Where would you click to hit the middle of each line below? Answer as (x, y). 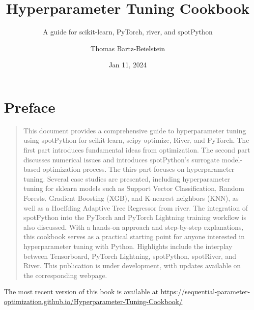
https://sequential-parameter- (205, 292)
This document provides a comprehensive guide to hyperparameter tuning (135, 130)
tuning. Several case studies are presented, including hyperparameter (127, 178)
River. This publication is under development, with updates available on (132, 265)
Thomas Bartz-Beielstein (128, 48)
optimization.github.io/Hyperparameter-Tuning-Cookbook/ (93, 301)
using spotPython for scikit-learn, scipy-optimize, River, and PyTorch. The (136, 140)
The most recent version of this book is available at (81, 292)
